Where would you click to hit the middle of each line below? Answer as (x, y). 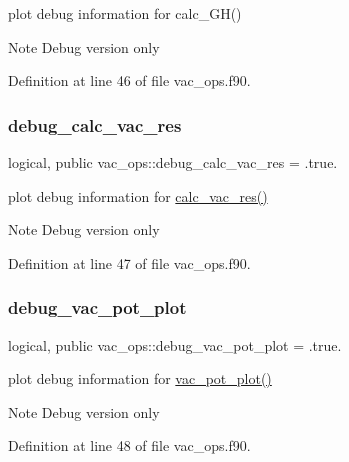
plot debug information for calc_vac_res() (138, 195)
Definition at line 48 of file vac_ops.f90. (129, 445)
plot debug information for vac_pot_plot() (140, 378)
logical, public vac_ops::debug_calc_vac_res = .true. (173, 162)
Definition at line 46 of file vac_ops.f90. (129, 80)
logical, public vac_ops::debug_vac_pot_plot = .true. (175, 344)
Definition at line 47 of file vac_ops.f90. (129, 262)
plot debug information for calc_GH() (125, 13)
